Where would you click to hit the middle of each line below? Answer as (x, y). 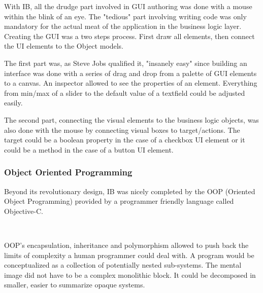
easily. (13, 103)
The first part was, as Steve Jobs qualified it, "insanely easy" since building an (126, 63)
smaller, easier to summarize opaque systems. (75, 285)
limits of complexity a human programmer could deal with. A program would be (129, 255)
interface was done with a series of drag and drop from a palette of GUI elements (130, 73)
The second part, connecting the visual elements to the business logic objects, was (131, 119)
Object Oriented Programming (68, 172)
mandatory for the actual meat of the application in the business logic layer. (123, 26)
